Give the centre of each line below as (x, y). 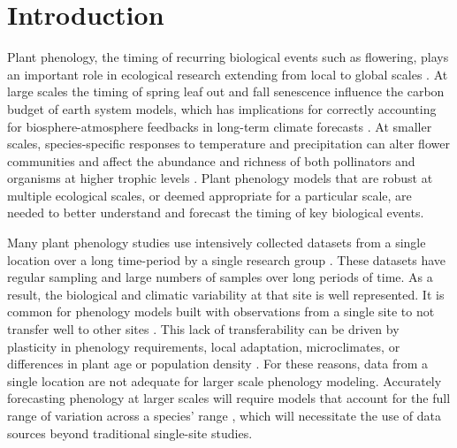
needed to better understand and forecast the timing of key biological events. (216, 213)
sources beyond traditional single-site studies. (130, 433)
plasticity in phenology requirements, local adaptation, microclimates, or (204, 346)
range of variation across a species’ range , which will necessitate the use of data (225, 415)
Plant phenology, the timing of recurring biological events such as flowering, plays (228, 57)
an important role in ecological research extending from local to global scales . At (228, 74)
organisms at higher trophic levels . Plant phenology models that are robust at (220, 178)
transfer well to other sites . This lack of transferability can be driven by (203, 329)
